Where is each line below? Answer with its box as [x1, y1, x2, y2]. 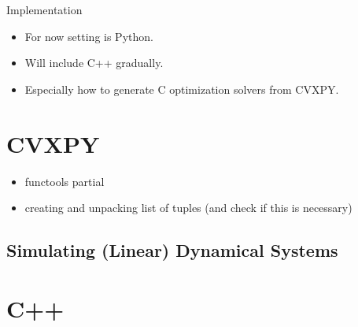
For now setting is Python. [24, 28, 153, 44]
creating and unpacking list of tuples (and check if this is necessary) [24, 199, 352, 216]
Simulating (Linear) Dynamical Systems [6, 238, 338, 262]
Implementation [6, 2, 83, 17]
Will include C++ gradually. [24, 54, 164, 71]
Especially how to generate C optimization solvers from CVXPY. [24, 80, 339, 97]
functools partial [24, 173, 105, 189]
